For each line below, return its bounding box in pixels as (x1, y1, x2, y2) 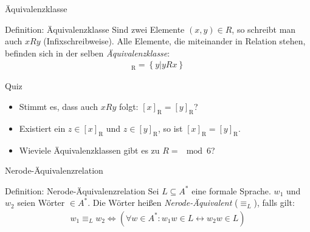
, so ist (157, 121, 183, 134)
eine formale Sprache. (191, 184, 271, 197)
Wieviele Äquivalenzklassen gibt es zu (19, 143, 160, 156)
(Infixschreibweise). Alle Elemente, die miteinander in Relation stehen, (43, 35, 306, 47)
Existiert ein (19, 121, 66, 134)
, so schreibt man (232, 22, 296, 35)
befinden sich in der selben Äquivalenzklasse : (5, 46, 170, 59)
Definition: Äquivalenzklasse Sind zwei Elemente (5, 22, 185, 35)
